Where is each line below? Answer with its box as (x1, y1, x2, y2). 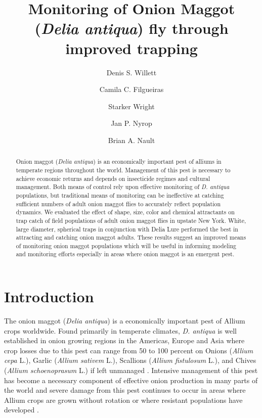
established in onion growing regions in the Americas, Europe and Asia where (4, 335, 245, 346)
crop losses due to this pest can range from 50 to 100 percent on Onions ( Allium (4, 345, 253, 355)
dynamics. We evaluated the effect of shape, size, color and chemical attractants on (16, 208, 235, 216)
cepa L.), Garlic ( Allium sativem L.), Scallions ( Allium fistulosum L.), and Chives (4, 355, 256, 365)
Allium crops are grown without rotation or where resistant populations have (4, 394, 243, 405)
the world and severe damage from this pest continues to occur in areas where (4, 385, 246, 395)
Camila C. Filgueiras (99, 84, 164, 95)
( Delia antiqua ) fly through (34, 18, 229, 39)
